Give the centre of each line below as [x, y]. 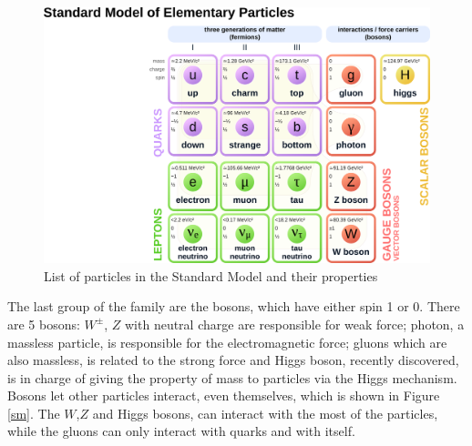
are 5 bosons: [44, 324]
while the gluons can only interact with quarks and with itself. [181, 431]
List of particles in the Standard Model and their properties [211, 275]
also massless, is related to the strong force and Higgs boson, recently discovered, [233, 360]
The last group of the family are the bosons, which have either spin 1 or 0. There [234, 306]
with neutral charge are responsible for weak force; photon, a [294, 324]
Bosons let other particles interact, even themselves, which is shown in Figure [224, 395]
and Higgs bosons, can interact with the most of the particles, [265, 413]
